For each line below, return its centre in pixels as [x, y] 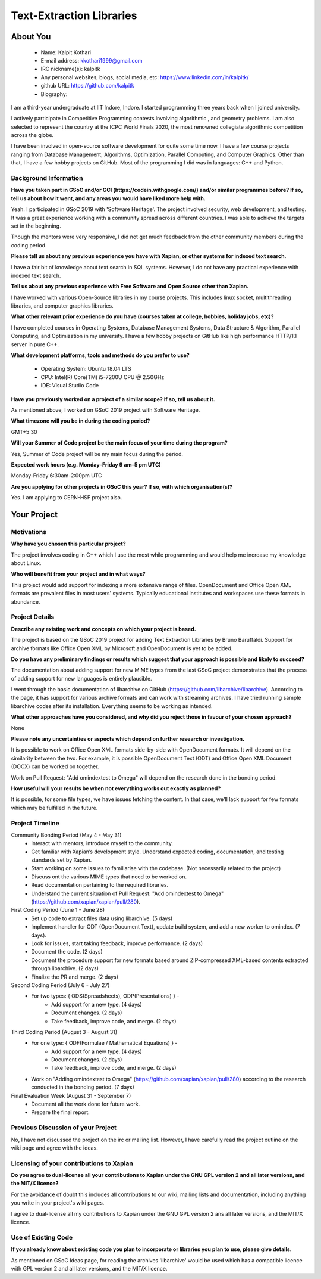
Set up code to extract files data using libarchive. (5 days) [102, 918]
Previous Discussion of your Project [64, 1128]
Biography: [54, 94]
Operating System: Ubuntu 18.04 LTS [86, 369]
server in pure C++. [35, 344]
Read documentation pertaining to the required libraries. [100, 885]
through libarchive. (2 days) [65, 968]
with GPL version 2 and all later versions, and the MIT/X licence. [89, 1268]
